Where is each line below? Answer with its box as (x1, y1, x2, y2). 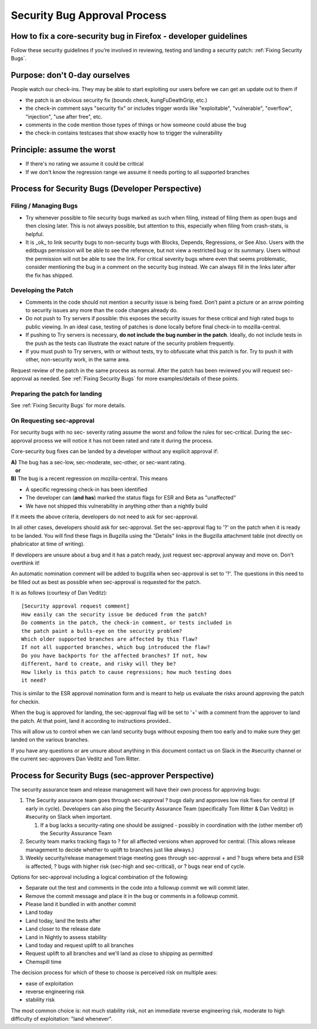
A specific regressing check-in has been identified (25, 485, 148, 493)
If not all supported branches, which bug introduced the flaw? (21, 644, 211, 651)
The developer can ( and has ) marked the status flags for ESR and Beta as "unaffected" (25, 494, 236, 501)
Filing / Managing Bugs (11, 202, 78, 210)
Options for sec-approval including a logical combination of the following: (11, 873, 189, 880)
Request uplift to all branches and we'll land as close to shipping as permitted (25, 950, 213, 957)
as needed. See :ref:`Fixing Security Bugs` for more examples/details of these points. (33, 375, 239, 382)
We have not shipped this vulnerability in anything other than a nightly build (25, 502, 208, 510)
